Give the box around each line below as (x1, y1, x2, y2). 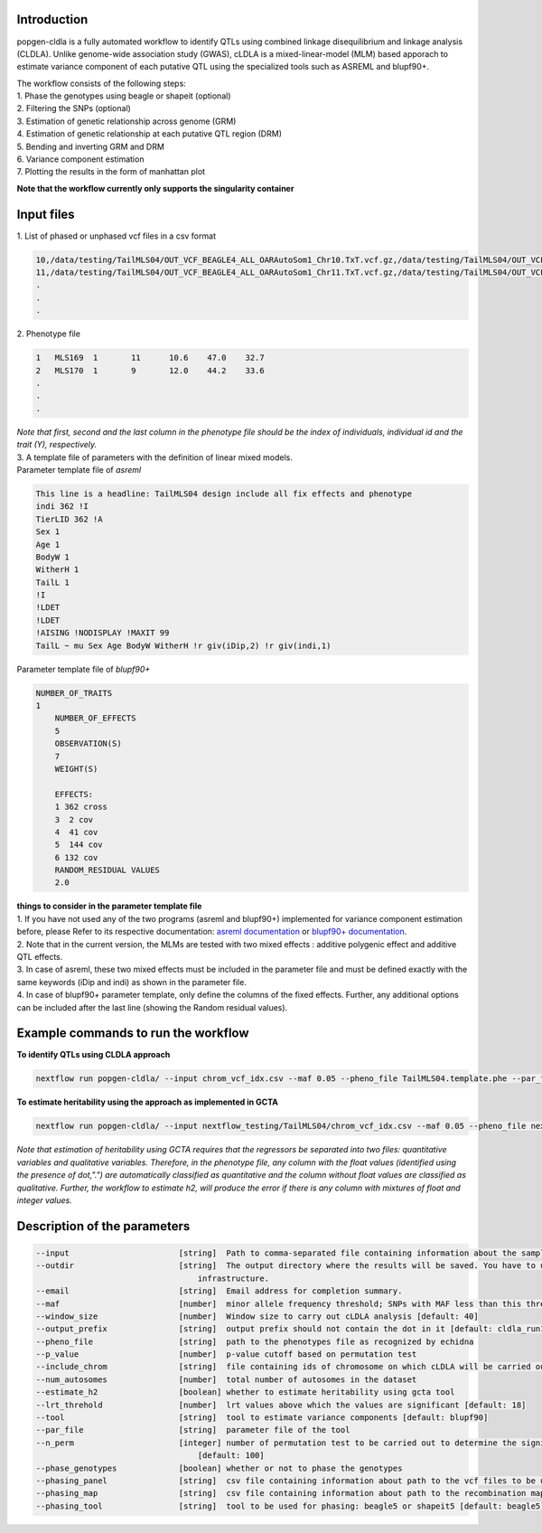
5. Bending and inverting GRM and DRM (16, 141, 164, 152)
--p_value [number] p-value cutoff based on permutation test (35, 1350, 417, 1359)
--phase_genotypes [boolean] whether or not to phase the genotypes (35, 1462, 403, 1473)
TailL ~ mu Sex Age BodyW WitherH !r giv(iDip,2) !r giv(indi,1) (35, 640, 332, 651)
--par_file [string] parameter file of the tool (35, 1425, 350, 1435)
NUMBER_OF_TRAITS (35, 688, 113, 698)
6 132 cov (54, 852, 98, 862)
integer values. (16, 1194, 72, 1206)
